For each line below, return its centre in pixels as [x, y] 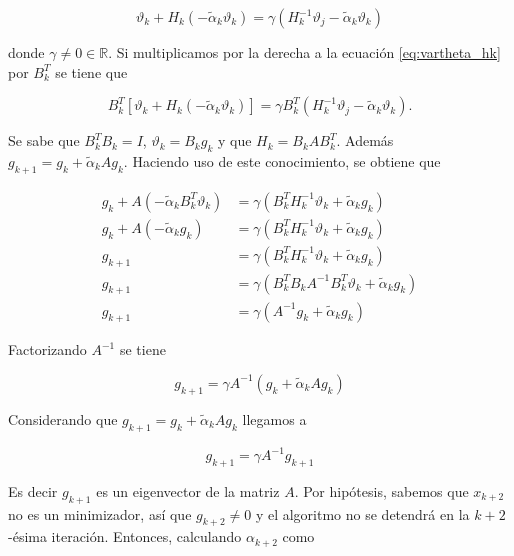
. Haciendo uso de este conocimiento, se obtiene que [282, 160]
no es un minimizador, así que [100, 513]
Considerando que [63, 418]
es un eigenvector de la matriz [188, 490]
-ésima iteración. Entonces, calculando [125, 536]
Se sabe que [44, 140]
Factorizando [47, 349]
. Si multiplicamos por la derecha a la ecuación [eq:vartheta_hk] [304, 52]
